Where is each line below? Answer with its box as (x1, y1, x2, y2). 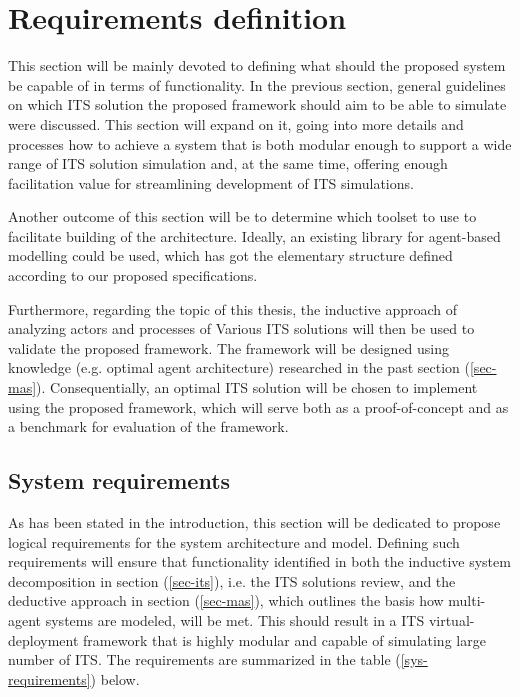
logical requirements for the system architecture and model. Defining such (8, 531, 460, 552)
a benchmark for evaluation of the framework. (8, 416, 289, 437)
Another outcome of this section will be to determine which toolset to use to (8, 206, 477, 227)
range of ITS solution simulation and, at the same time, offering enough (8, 153, 448, 174)
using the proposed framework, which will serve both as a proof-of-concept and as (8, 396, 509, 417)
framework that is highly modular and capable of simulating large (83, 629, 486, 650)
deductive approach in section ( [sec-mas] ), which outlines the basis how (8, 590, 444, 611)
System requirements (8, 465, 231, 496)
